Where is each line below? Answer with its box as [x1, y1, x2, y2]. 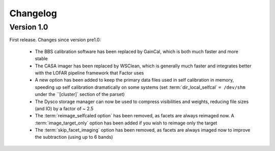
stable [35, 56, 48, 62]
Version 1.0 [9, 22, 48, 32]
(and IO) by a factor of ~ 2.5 [35, 105, 94, 112]
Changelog [9, 8, 57, 19]
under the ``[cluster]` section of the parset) [35, 91, 125, 97]
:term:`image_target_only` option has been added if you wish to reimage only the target [35, 120, 217, 126]
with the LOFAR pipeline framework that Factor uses [35, 69, 144, 76]
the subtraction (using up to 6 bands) [35, 134, 113, 140]
